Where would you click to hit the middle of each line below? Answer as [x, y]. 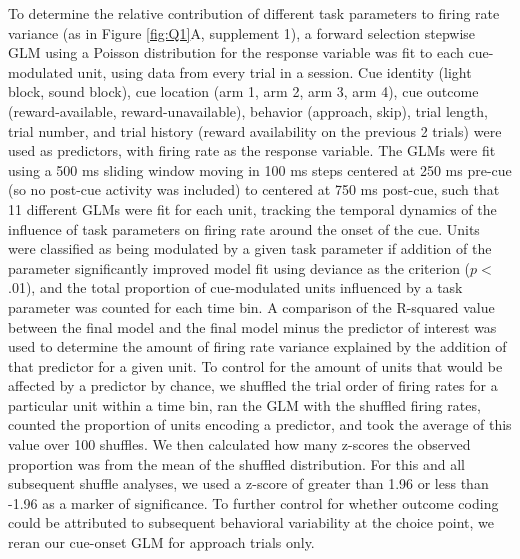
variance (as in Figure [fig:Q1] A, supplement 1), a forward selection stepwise [242, 32]
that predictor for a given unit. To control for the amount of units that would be [255, 365]
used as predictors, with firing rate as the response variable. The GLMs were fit [252, 150]
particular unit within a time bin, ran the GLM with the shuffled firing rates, [244, 404]
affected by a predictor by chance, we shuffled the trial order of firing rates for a [253, 385]
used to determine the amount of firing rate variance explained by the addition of [257, 346]
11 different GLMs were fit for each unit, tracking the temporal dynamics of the [252, 208]
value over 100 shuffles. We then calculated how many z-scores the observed [239, 444]
